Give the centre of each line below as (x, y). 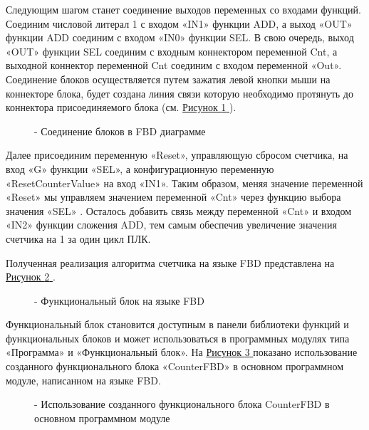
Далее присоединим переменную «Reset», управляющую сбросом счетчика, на (177, 155)
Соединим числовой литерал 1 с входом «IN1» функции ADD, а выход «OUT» (179, 23)
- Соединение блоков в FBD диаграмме (120, 131)
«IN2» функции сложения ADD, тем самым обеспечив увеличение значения (171, 225)
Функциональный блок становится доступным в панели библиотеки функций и (177, 324)
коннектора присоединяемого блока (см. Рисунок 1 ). (121, 107)
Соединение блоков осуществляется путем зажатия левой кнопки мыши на (168, 79)
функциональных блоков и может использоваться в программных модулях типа (178, 338)
